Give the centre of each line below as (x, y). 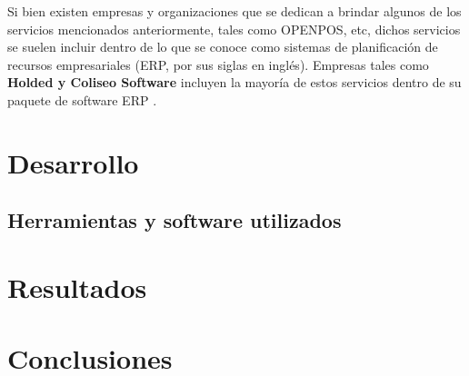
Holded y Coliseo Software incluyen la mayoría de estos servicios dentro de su (234, 82)
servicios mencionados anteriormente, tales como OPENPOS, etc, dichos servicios (234, 29)
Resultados (77, 287)
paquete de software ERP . (82, 99)
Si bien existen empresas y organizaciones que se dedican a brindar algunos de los (234, 11)
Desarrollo (73, 162)
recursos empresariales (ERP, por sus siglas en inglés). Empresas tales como (218, 64)
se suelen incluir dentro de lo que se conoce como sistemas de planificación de (223, 47)
